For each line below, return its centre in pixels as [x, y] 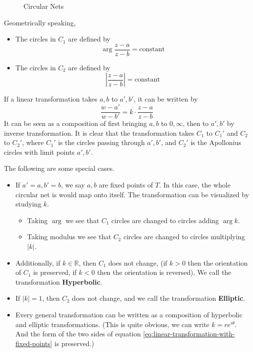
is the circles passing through [101, 142]
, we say [73, 185]
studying [28, 204]
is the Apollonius [216, 142]
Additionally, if [38, 262]
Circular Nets [44, 6]
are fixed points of [126, 185]
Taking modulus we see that [69, 237]
